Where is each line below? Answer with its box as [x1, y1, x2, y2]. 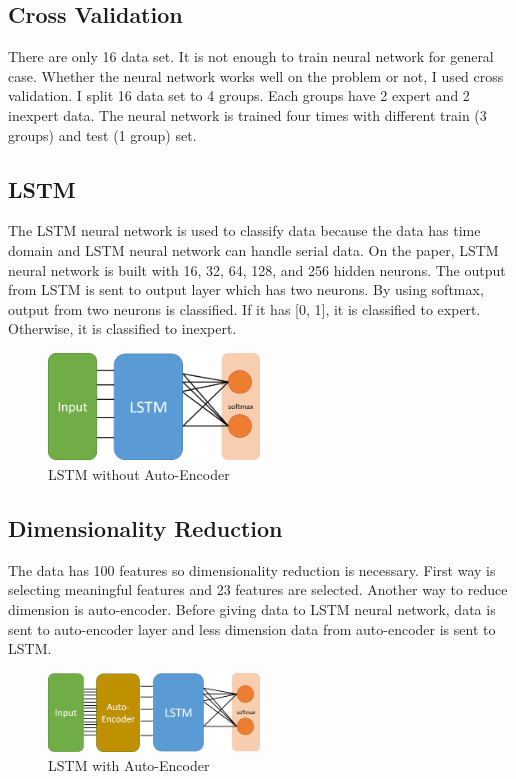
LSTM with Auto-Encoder [48, 755, 210, 776]
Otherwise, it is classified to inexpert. [8, 318, 237, 339]
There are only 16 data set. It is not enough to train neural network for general [8, 46, 494, 67]
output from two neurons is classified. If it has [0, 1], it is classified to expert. [8, 298, 481, 319]
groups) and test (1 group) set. [8, 124, 197, 145]
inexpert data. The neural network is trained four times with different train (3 [8, 104, 487, 125]
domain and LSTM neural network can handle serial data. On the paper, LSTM [8, 239, 499, 260]
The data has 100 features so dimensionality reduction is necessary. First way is [8, 559, 496, 580]
